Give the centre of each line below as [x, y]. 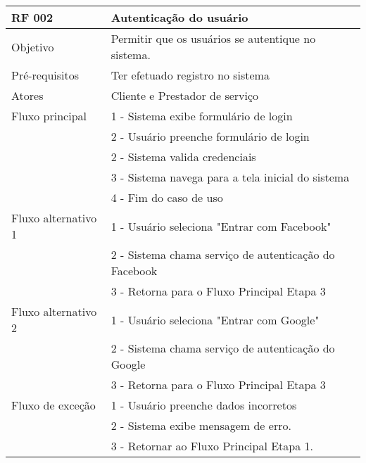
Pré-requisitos [45, 75]
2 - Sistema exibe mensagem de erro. [201, 425]
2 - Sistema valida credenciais [183, 157]
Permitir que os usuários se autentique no [213, 38]
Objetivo [33, 46]
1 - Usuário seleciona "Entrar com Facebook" [221, 226]
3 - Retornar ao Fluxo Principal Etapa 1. [212, 446]
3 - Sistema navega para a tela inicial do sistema [230, 177]
